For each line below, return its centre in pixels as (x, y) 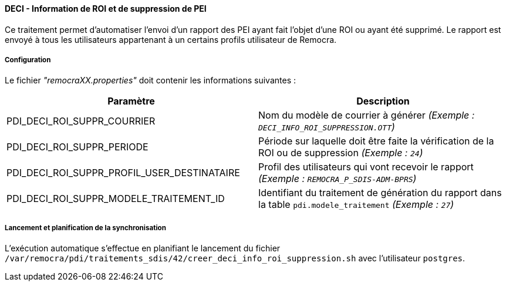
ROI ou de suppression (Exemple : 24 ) (341, 153)
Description (383, 101)
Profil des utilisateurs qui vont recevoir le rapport (366, 167)
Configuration (28, 60)
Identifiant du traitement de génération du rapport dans (380, 193)
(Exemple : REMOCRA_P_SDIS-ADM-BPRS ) (338, 179)
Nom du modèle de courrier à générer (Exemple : (367, 115)
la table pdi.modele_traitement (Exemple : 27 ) (356, 205)
